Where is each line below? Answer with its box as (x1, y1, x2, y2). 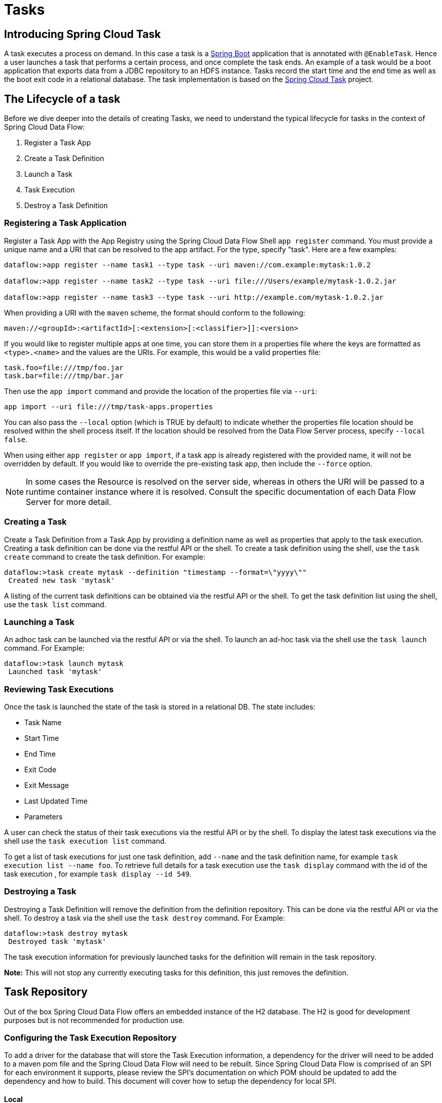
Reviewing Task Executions (4, 684, 114, 694)
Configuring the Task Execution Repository (4, 1032, 177, 1043)
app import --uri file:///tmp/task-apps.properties (4, 402, 213, 411)
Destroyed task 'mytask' (8, 937, 107, 946)
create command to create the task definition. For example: (4, 552, 205, 561)
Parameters (24, 812, 63, 821)
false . (4, 435, 28, 444)
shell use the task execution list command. (4, 837, 167, 846)
